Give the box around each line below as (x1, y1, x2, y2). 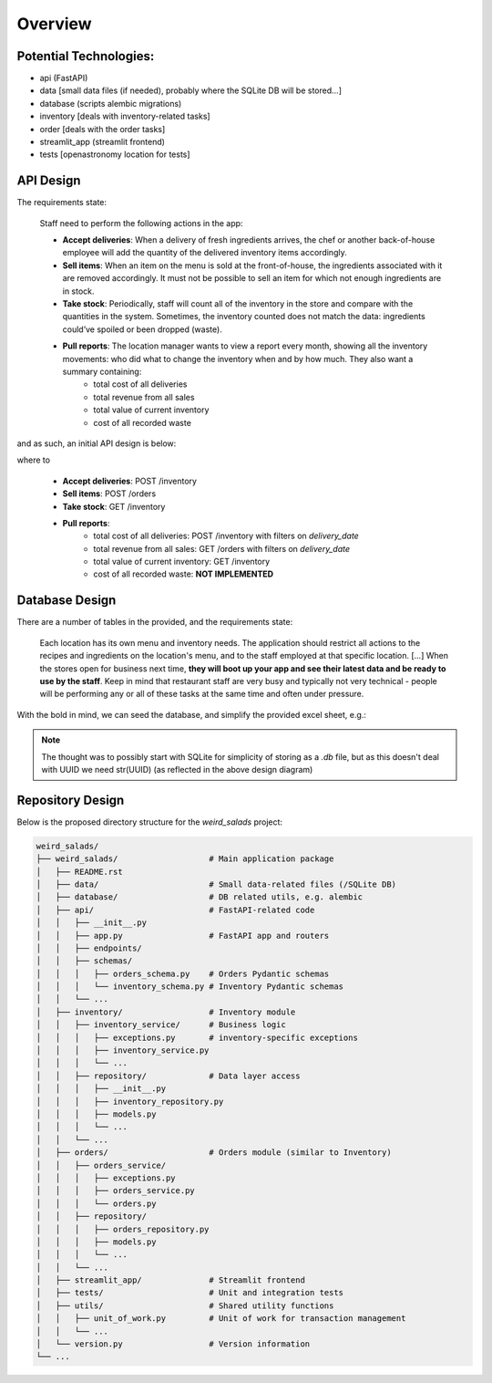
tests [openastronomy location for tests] (39, 149, 190, 160)
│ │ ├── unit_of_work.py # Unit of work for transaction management (36, 1314, 406, 1324)
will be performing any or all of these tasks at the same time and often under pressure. (39, 689, 364, 700)
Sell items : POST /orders (62, 488, 157, 499)
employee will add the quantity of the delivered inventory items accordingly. (62, 247, 347, 258)
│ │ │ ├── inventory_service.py (36, 1045, 210, 1055)
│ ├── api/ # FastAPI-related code (36, 904, 315, 915)
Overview (16, 14, 92, 34)
